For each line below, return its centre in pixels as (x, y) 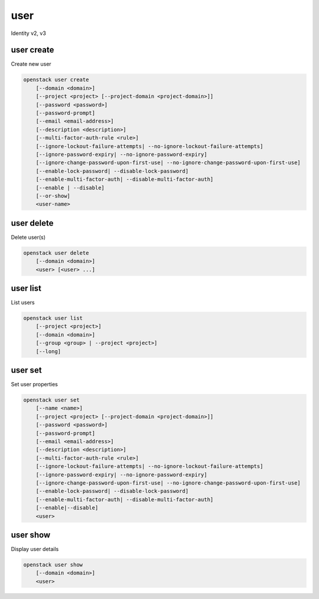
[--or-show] (53, 196)
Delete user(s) (28, 237)
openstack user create (56, 80)
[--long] (48, 351)
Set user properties (35, 385)
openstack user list (53, 318)
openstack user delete (56, 253)
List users (23, 303)
